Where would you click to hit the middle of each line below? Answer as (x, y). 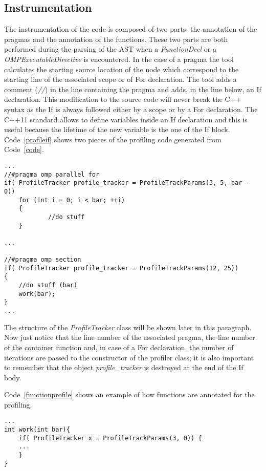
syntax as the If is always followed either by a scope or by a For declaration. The (131, 109)
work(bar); (37, 294)
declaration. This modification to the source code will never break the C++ (123, 99)
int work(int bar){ (37, 430)
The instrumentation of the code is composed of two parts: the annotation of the (131, 29)
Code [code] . (24, 149)
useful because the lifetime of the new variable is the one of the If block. (117, 129)
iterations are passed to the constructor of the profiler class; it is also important (129, 357)
